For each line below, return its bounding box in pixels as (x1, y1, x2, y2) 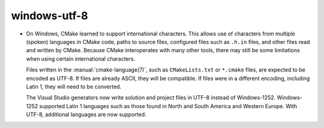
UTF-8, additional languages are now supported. (26, 111, 146, 118)
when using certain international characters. (26, 55, 136, 62)
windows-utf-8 (11, 9, 88, 22)
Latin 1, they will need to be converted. (26, 83, 122, 90)
